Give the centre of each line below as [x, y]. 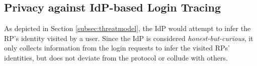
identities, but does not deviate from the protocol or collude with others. [116, 57]
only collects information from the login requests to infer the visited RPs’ [117, 48]
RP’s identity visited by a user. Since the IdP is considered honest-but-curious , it [129, 38]
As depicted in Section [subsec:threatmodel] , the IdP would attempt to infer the [127, 28]
